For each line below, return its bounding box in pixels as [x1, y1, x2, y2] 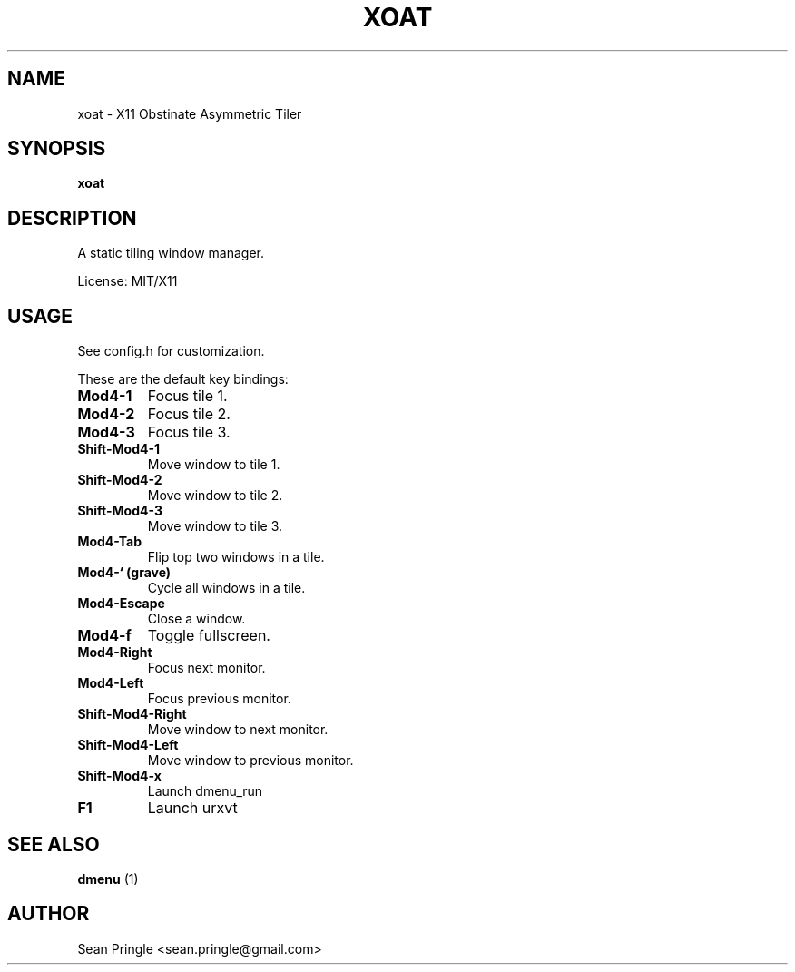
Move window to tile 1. [147, 457, 280, 473]
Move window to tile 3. [147, 518, 283, 535]
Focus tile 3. [147, 423, 231, 442]
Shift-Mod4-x [77, 768, 162, 784]
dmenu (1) [77, 870, 139, 887]
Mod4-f [77, 626, 132, 645]
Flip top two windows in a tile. [147, 549, 325, 565]
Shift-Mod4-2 [77, 472, 162, 488]
